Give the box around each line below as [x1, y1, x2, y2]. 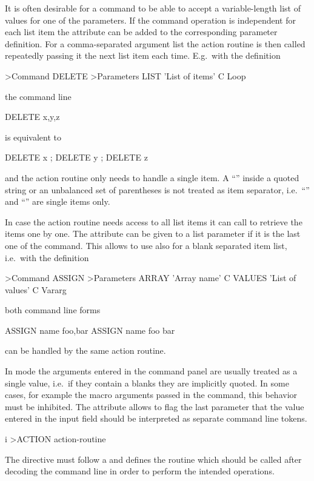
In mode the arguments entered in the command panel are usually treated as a [5, 365, 298, 377]
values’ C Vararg [5, 283, 67, 296]
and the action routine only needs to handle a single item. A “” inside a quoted [5, 171, 299, 184]
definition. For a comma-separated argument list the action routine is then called [5, 37, 306, 50]
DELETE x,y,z [5, 110, 60, 123]
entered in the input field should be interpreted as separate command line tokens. [5, 412, 307, 425]
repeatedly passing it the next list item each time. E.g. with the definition [5, 49, 281, 62]
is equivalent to [5, 130, 62, 143]
